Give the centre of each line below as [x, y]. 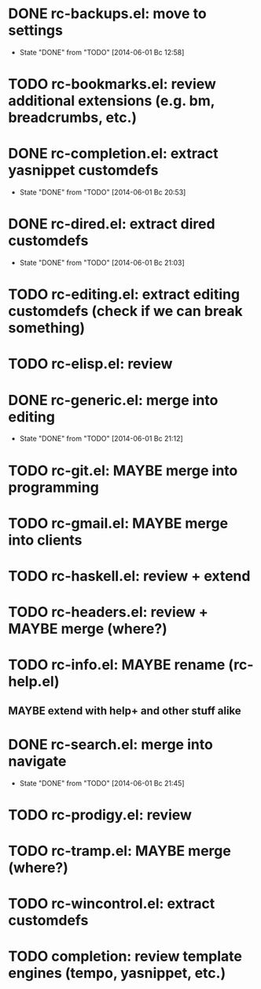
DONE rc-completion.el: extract [113, 154]
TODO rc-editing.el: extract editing [124, 294]
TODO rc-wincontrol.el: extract [112, 904]
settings [35, 30]
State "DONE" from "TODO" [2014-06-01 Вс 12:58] [102, 52]
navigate [37, 761]
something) [47, 328]
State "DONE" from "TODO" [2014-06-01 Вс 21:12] [101, 439]
